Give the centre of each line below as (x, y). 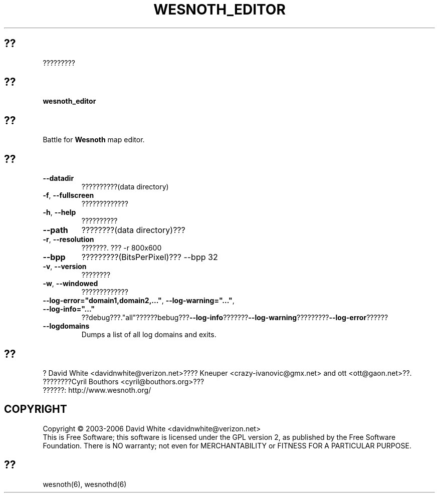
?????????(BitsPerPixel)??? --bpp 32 (150, 257)
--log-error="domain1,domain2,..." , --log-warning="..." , (139, 301)
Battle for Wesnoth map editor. (94, 140)
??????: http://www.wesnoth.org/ (97, 390)
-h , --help (59, 212)
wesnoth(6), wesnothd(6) (85, 484)
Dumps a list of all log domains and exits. (149, 335)
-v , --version (65, 267)
